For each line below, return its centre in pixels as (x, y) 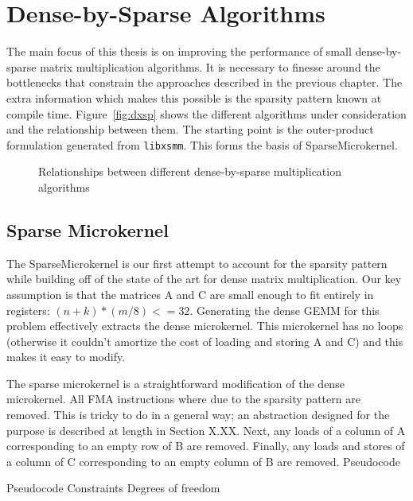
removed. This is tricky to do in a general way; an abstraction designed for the (198, 415)
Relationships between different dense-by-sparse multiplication (190, 171)
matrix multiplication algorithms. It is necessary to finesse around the (210, 66)
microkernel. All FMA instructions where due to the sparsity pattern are (183, 399)
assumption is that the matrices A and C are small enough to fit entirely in (190, 294)
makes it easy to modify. (66, 357)
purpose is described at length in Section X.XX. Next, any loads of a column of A (206, 430)
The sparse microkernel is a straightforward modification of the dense (175, 383)
